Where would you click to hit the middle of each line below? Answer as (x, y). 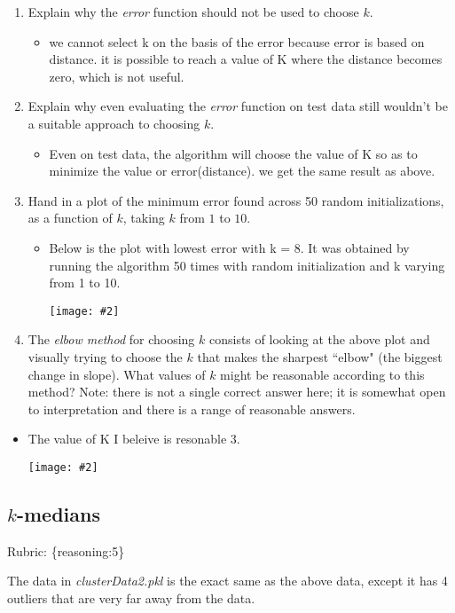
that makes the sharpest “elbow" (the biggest (320, 356)
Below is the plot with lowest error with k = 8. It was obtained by (229, 247)
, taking (144, 218)
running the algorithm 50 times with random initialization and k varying (247, 265)
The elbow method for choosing (111, 339)
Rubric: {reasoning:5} (66, 550)
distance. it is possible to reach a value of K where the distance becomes (246, 59)
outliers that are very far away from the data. (131, 597)
